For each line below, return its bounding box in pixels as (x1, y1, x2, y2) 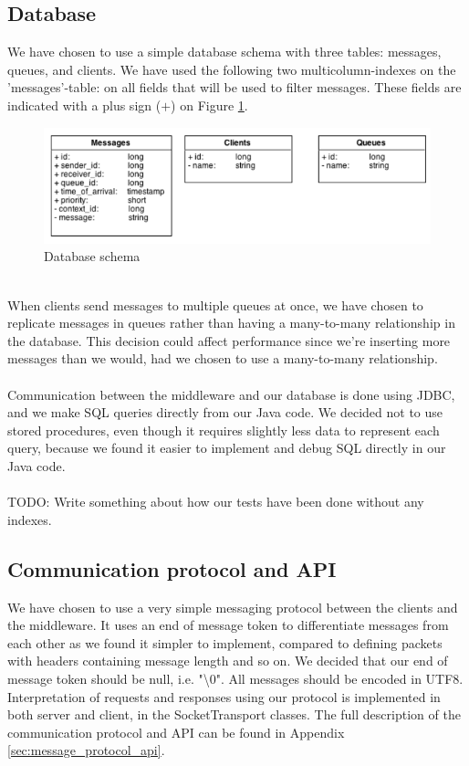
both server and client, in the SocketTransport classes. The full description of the (7, 705, 461, 724)
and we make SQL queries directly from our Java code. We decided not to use (7, 403, 443, 422)
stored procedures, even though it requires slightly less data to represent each (7, 420, 440, 439)
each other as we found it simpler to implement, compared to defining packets (7, 633, 443, 652)
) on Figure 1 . (171, 95, 248, 114)
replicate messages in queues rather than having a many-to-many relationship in (7, 313, 455, 332)
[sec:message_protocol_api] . (7, 740, 165, 760)
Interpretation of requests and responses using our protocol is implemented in (7, 687, 441, 706)
